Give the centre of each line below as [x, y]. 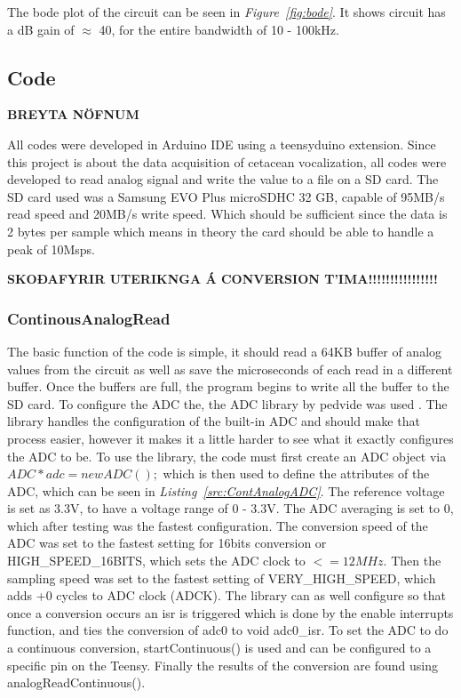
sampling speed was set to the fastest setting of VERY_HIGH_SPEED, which [222, 578]
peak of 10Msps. [51, 249]
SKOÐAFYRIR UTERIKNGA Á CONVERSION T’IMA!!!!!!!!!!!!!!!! [223, 279]
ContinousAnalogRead [89, 318]
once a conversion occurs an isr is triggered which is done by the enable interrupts [230, 612]
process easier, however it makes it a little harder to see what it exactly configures [230, 438]
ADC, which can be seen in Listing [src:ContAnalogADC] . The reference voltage [226, 490]
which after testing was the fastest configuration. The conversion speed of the [218, 525]
